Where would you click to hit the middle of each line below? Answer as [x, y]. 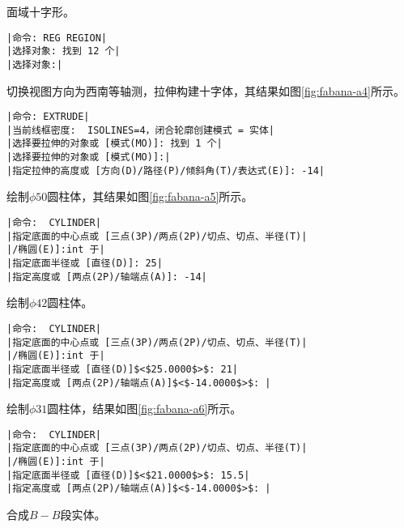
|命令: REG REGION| [57, 38]
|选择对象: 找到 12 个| [64, 51]
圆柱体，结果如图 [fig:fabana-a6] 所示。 [145, 409]
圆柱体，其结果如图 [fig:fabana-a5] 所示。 [150, 196]
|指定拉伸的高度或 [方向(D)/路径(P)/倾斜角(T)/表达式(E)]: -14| [166, 170]
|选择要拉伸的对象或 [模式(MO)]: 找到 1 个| [115, 144]
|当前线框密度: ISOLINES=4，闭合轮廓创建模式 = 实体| [140, 130]
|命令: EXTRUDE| [48, 117]
